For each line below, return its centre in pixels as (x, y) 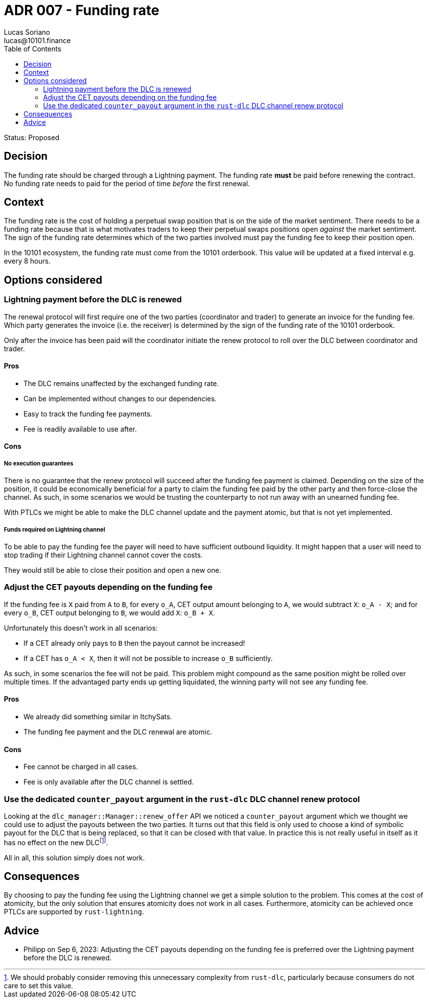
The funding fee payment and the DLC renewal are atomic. (118, 732)
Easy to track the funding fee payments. (88, 414)
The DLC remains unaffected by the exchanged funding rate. (121, 383)
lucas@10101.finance (37, 40)
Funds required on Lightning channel (55, 529)
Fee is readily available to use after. (80, 429)
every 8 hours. (27, 261)
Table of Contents (33, 49)
